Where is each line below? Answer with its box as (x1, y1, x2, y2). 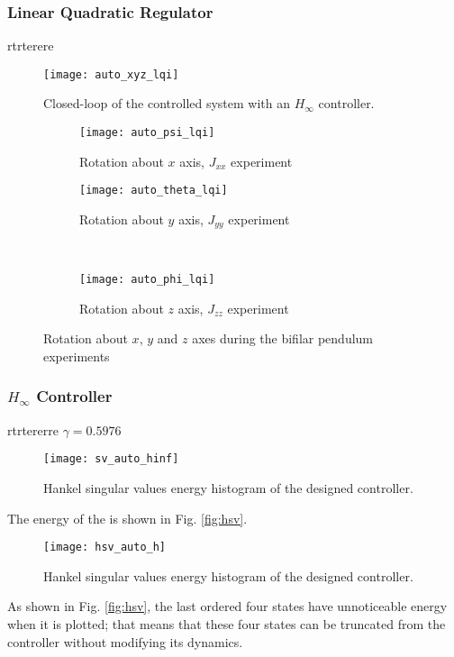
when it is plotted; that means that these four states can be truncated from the (7, 614, 446, 633)
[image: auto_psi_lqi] (79, 126, 215, 140)
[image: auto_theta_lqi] (79, 184, 228, 197)
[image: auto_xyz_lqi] (43, 68, 179, 81)
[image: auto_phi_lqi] (79, 273, 215, 287)
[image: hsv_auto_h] (43, 541, 167, 554)
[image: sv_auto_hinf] (43, 452, 179, 466)
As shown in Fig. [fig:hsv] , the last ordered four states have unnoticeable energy (7, 597, 448, 616)
